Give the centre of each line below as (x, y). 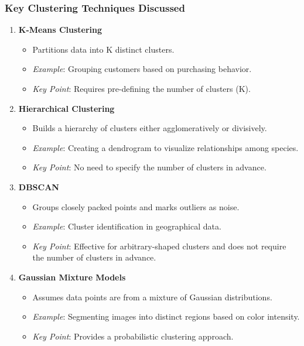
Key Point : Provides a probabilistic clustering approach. (133, 336)
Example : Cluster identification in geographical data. (127, 226)
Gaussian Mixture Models (72, 277)
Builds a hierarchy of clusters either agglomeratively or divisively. (150, 128)
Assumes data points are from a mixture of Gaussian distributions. (152, 297)
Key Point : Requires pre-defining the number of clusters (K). (141, 88)
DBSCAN (39, 186)
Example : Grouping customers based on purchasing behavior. (142, 69)
